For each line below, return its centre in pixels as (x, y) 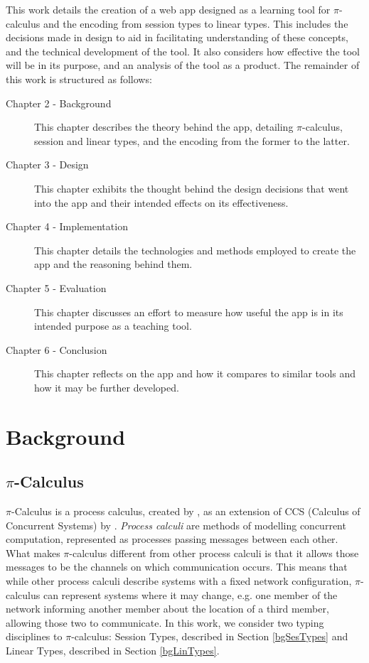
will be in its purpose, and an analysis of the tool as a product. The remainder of (183, 65)
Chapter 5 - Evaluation (56, 287)
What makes (33, 552)
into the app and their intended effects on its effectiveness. (161, 202)
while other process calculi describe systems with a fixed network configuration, (179, 581)
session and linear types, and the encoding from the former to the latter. (192, 140)
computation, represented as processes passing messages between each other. (172, 539)
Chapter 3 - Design (47, 165)
